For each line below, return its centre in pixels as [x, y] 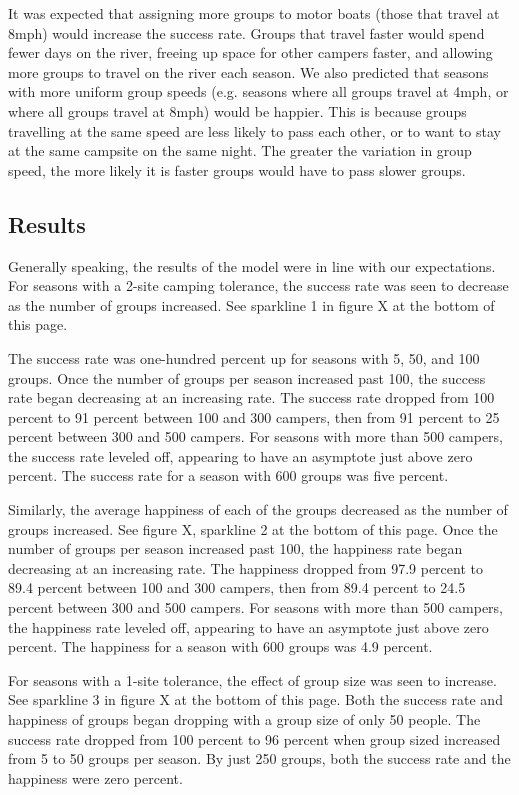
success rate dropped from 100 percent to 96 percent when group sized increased [254, 738]
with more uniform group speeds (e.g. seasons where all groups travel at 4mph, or [258, 91]
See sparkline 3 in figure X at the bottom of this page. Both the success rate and [255, 699]
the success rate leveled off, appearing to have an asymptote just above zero [240, 455]
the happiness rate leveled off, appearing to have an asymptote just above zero [248, 626]
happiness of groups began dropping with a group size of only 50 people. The [244, 719]
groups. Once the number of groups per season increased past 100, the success [247, 377]
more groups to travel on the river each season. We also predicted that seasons [248, 71]
